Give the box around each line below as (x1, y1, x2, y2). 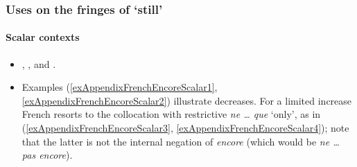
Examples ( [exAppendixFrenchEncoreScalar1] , (21, 80, 218, 94)
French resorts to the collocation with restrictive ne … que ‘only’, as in (21, 107, 321, 121)
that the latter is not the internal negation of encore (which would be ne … (21, 134, 340, 148)
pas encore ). (21, 148, 73, 162)
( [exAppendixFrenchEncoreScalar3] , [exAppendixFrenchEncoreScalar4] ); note (21, 121, 349, 135)
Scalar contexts (6, 30, 80, 44)
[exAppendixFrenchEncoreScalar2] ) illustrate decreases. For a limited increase (21, 93, 352, 107)
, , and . (21, 56, 56, 71)
